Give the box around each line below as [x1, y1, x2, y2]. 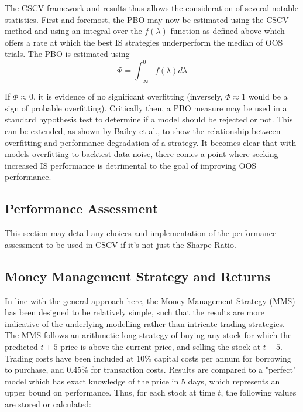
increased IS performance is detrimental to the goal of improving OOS [5, 159, 257, 171]
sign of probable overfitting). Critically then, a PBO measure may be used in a [5, 101, 287, 114]
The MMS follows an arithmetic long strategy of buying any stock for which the [5, 329, 292, 341]
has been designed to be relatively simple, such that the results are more [5, 306, 264, 318]
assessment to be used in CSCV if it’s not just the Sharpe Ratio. [5, 238, 236, 250]
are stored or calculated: [5, 397, 91, 410]
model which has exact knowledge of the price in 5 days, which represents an [5, 374, 280, 387]
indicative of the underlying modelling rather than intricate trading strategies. [5, 317, 285, 329]
